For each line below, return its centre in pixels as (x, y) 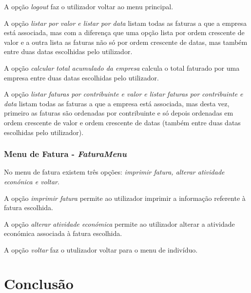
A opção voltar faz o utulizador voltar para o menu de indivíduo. (101, 249)
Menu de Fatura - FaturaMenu (65, 154)
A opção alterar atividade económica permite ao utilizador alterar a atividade (119, 224)
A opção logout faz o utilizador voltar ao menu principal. (89, 6)
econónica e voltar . (32, 181)
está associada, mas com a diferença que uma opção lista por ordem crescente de (124, 32)
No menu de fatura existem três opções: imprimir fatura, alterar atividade (114, 172)
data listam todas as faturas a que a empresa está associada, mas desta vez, (117, 103)
